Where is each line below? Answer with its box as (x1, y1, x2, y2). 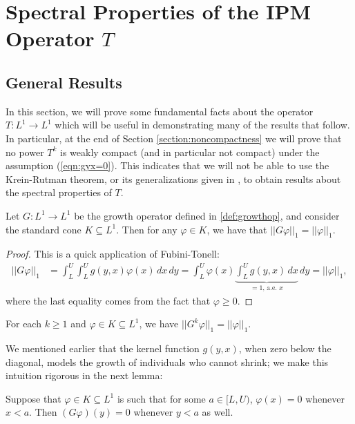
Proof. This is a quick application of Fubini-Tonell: (6, 247, 220, 261)
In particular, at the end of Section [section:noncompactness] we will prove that (6, 131, 342, 145)
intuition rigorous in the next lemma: (6, 368, 163, 383)
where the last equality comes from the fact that (6, 293, 211, 307)
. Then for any (116, 222, 177, 236)
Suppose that (6, 391, 61, 405)
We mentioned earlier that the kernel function (6, 341, 200, 356)
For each (6, 316, 41, 331)
